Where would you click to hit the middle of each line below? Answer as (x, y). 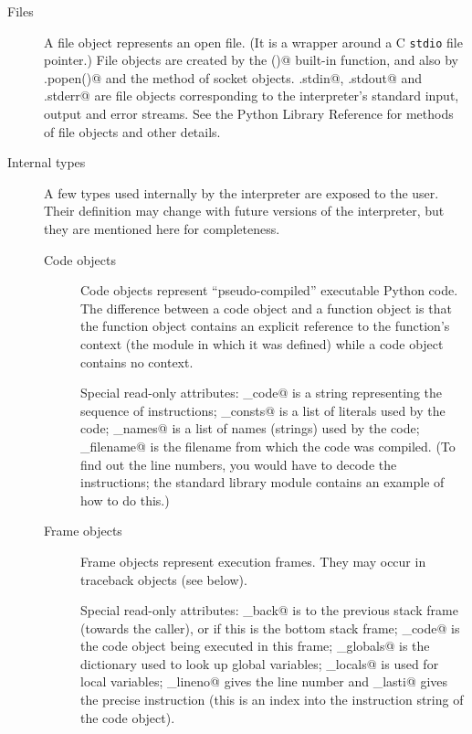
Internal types (47, 162)
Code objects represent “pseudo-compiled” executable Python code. (269, 290)
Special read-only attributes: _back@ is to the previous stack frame (269, 610)
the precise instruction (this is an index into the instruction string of (272, 700)
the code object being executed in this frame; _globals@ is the (255, 646)
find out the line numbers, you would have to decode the (239, 464)
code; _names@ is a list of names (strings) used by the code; (250, 428)
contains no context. (137, 362)
